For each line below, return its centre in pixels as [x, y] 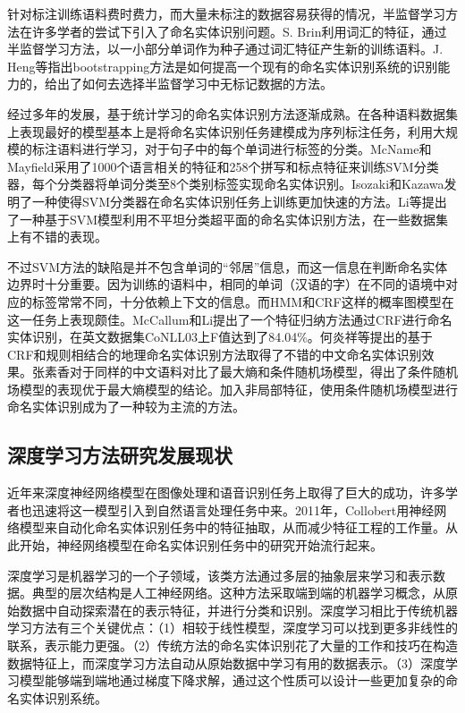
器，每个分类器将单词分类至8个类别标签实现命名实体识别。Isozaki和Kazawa [226, 184]
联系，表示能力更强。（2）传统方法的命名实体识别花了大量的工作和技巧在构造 [232, 645]
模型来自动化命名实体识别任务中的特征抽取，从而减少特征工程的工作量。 [232, 527]
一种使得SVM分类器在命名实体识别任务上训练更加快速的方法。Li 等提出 [239, 201]
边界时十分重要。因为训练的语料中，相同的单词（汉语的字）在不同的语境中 [226, 284]
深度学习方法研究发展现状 [120, 455]
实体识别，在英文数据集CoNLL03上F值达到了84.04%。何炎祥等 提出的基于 [220, 337]
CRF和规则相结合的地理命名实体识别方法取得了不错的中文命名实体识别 [215, 354]
